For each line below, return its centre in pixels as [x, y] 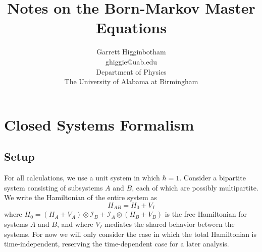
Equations [131, 27]
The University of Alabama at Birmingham [131, 81]
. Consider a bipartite [213, 178]
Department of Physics [131, 71]
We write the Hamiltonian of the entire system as [81, 197]
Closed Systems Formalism [99, 124]
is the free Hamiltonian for [206, 214]
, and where [75, 224]
